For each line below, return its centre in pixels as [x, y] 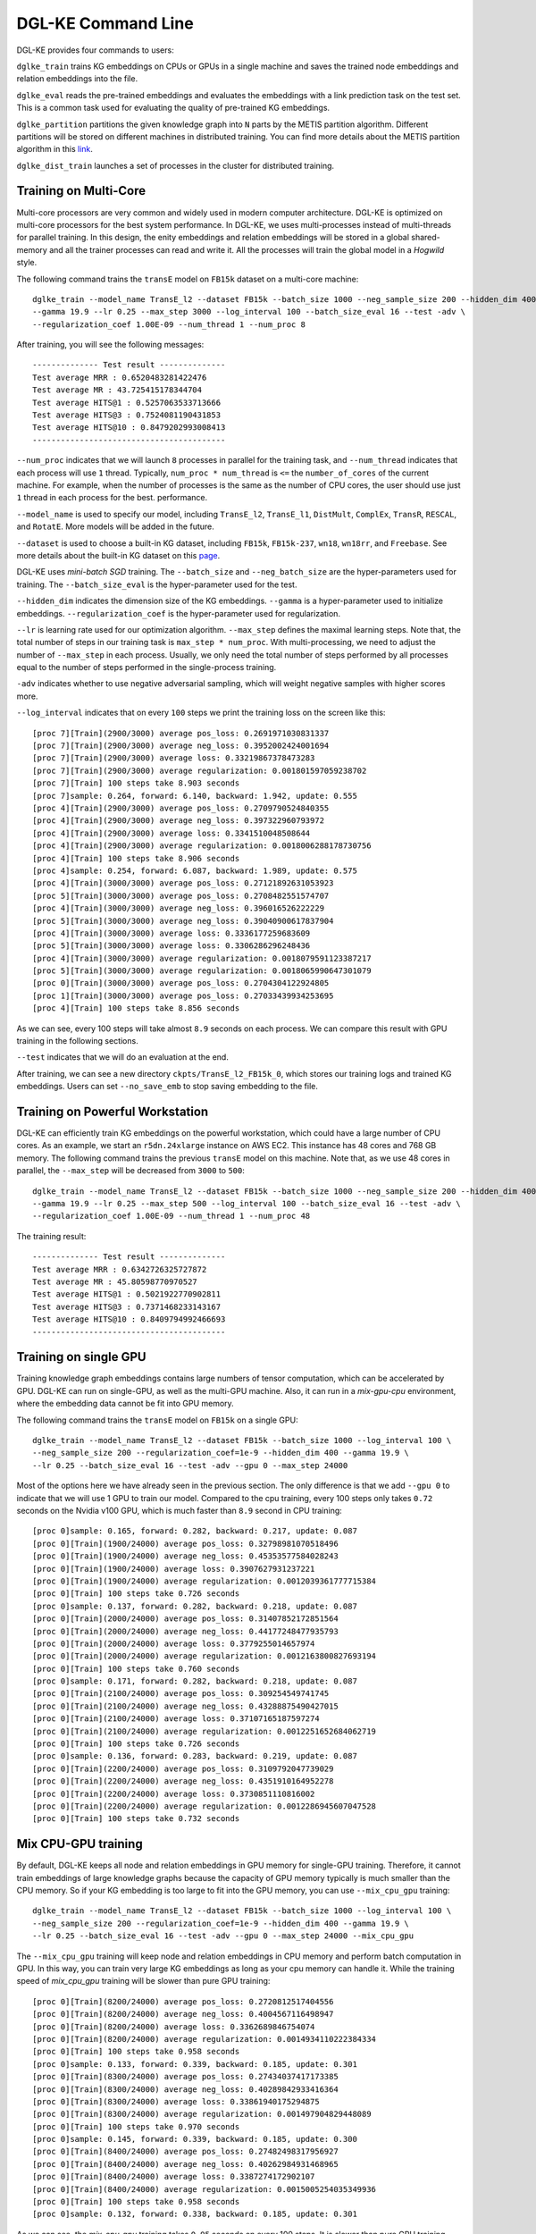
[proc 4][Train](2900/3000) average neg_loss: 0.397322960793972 [179, 821]
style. [27, 263]
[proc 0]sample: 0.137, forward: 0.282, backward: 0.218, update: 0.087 [195, 1606]
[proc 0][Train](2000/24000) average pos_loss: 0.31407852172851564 [185, 1619]
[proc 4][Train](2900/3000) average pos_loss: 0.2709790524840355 [181, 808]
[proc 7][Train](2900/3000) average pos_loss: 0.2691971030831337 [181, 733]
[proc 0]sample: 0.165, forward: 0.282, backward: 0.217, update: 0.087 [195, 1531]
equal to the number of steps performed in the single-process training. [147, 668]
